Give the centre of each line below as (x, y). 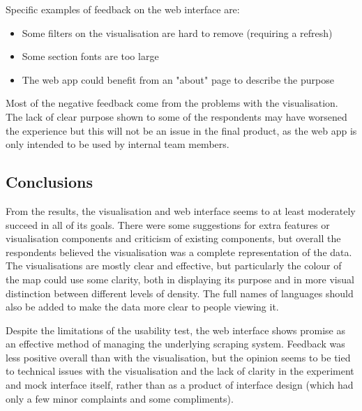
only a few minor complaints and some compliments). (120, 398)
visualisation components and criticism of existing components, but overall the (173, 238)
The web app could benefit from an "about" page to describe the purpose (178, 79)
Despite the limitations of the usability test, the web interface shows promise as (175, 330)
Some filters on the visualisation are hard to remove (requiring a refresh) (177, 32)
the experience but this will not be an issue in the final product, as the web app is (181, 130)
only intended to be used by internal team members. (118, 144)
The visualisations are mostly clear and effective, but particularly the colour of (174, 266)
